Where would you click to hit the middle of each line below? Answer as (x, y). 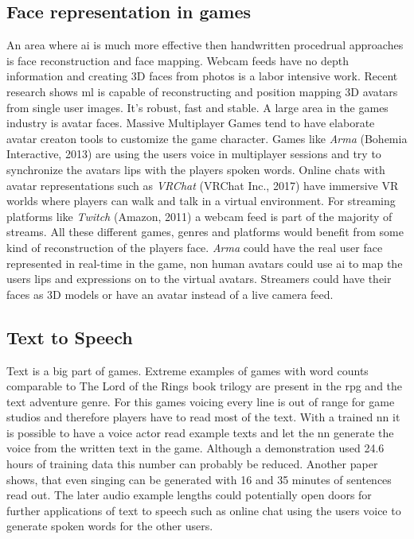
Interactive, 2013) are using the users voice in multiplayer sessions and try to (194, 154)
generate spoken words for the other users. (110, 526)
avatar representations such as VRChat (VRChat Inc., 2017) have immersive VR (203, 185)
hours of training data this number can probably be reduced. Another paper (192, 464)
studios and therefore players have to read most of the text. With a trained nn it (203, 417)
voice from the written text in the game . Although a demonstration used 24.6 (195, 448)
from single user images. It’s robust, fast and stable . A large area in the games (197, 107)
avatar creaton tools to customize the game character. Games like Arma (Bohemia (207, 138)
